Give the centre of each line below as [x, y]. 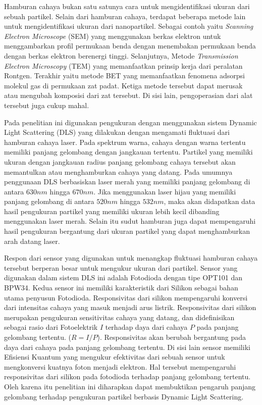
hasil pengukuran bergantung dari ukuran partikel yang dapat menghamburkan [127, 231]
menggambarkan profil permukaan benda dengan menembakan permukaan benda [130, 46]
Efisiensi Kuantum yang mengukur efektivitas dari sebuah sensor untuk [115, 357]
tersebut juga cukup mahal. [47, 105]
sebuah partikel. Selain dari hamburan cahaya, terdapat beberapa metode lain [125, 16]
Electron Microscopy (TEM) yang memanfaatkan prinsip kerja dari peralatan [123, 65]
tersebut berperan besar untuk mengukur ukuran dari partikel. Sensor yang [121, 267]
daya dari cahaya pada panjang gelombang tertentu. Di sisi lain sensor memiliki [127, 347]
